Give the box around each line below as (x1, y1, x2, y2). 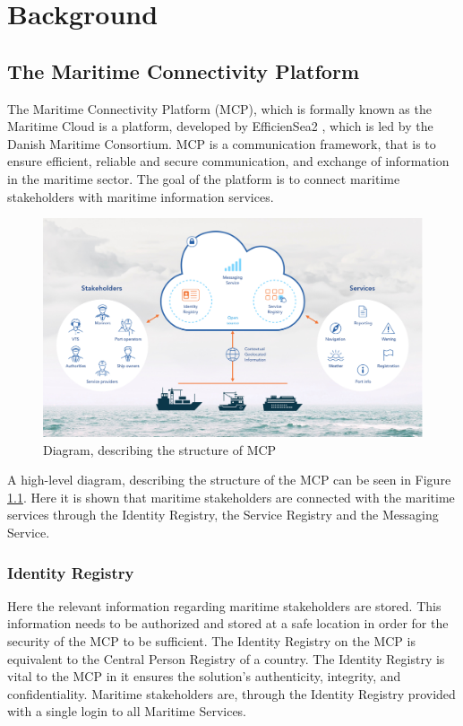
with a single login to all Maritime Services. (7, 702, 247, 721)
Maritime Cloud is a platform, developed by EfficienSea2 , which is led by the (7, 117, 433, 136)
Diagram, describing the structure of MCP (43, 440, 277, 459)
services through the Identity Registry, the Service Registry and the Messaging (7, 505, 439, 524)
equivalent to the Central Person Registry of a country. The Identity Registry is (7, 649, 445, 668)
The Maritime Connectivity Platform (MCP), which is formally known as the (7, 99, 432, 118)
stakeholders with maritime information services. (7, 187, 274, 206)
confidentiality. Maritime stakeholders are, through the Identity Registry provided (7, 684, 456, 703)
